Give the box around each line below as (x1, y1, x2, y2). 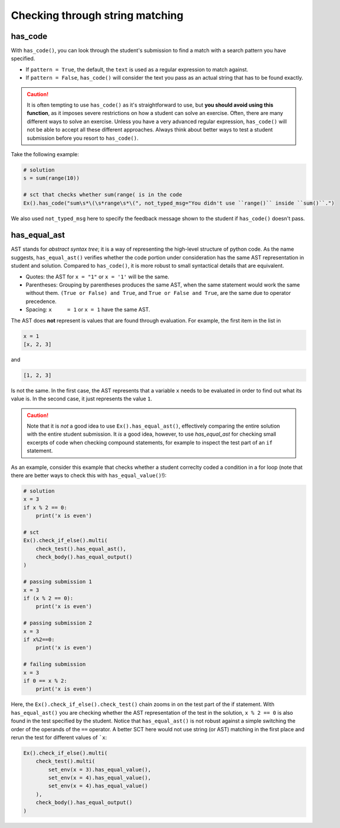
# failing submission (23, 661, 86, 668)
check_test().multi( (35, 758, 96, 765)
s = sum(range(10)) (23, 175, 80, 182)
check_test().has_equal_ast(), (35, 546, 126, 552)
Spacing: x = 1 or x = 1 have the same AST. (25, 306, 151, 313)
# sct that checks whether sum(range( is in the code (23, 192, 182, 198)
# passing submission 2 (23, 620, 93, 626)
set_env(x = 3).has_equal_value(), (48, 766, 152, 773)
